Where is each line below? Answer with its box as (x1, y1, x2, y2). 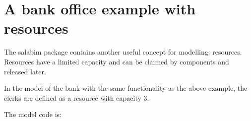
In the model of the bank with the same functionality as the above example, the (4, 83, 248, 93)
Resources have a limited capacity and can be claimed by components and (4, 56, 229, 66)
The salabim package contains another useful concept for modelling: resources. (4, 47, 242, 57)
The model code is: (4, 109, 62, 120)
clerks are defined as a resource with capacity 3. (4, 92, 149, 103)
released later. (4, 66, 46, 76)
